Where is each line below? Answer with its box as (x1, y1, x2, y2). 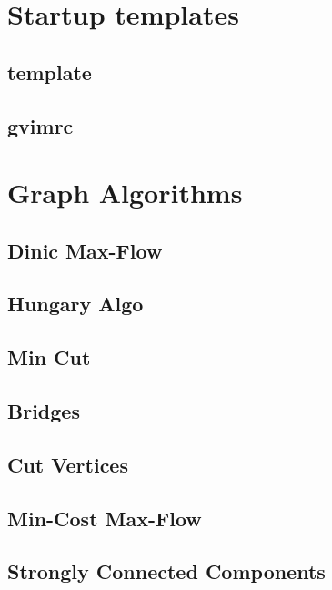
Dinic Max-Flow (7, 236, 163, 264)
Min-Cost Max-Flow (7, 504, 202, 532)
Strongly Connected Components (7, 557, 326, 585)
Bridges (7, 397, 80, 425)
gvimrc (7, 111, 74, 139)
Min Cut (7, 343, 91, 371)
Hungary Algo (7, 290, 144, 318)
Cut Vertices (7, 450, 128, 478)
